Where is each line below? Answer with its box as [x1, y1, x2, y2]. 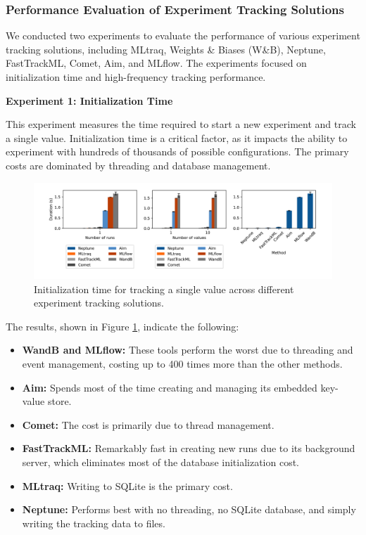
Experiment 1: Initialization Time [6, 93, 173, 108]
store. [47, 394, 72, 408]
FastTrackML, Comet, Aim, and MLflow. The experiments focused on [6, 56, 307, 70]
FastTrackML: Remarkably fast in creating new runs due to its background [22, 441, 355, 456]
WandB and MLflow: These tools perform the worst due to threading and [22, 342, 353, 357]
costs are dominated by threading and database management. [6, 157, 271, 172]
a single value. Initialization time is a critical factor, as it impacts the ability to [6, 130, 348, 145]
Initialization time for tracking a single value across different [34, 281, 294, 296]
